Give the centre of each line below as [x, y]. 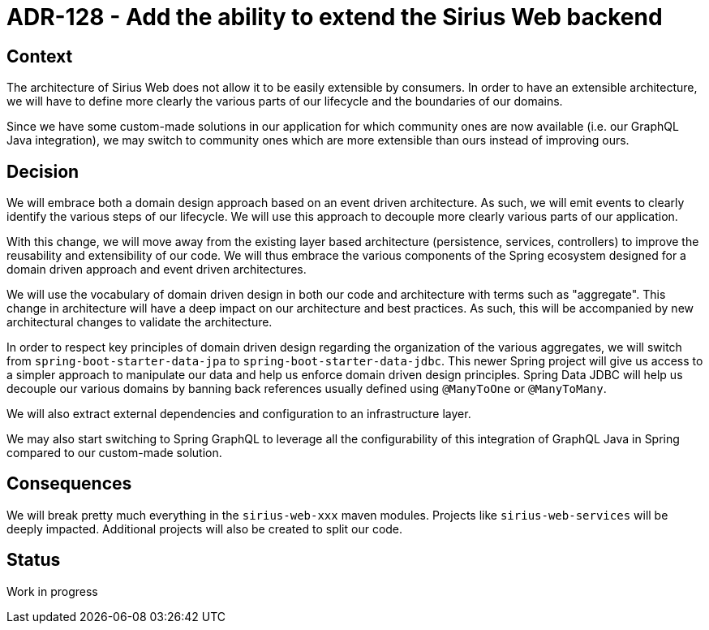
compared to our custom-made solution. [114, 453]
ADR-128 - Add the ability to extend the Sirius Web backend [335, 17]
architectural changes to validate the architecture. [140, 322]
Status [34, 560]
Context [40, 56]
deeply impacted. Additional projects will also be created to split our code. [205, 529]
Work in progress [52, 591]
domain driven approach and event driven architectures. [157, 270]
